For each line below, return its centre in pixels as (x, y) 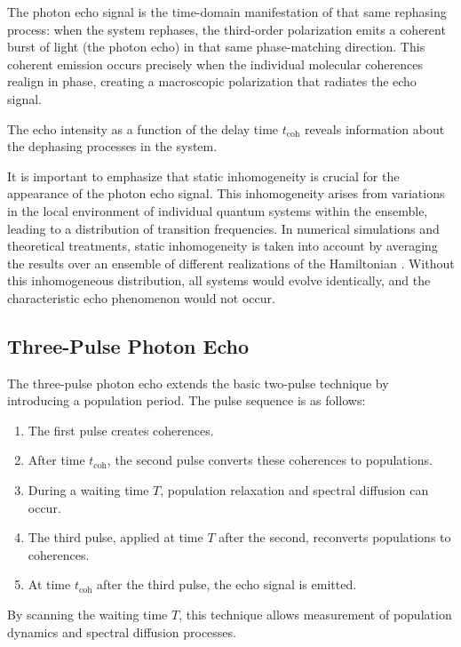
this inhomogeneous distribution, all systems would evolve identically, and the (219, 280)
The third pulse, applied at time (115, 537)
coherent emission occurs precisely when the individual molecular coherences (215, 64)
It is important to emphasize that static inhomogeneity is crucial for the (203, 176)
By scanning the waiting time (87, 615)
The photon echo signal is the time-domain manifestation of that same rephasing (227, 12)
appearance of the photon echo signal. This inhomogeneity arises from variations (226, 193)
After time (56, 460)
